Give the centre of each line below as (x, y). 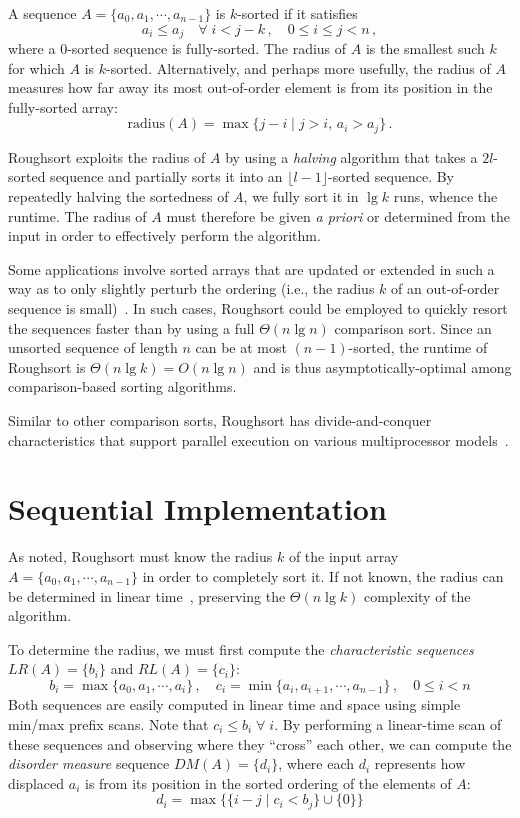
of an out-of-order (445, 288)
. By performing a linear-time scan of (388, 723)
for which (36, 67)
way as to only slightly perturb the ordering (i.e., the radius (191, 288)
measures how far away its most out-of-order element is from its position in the (250, 87)
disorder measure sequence (89, 763)
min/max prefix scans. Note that (108, 723)
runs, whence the (445, 196)
